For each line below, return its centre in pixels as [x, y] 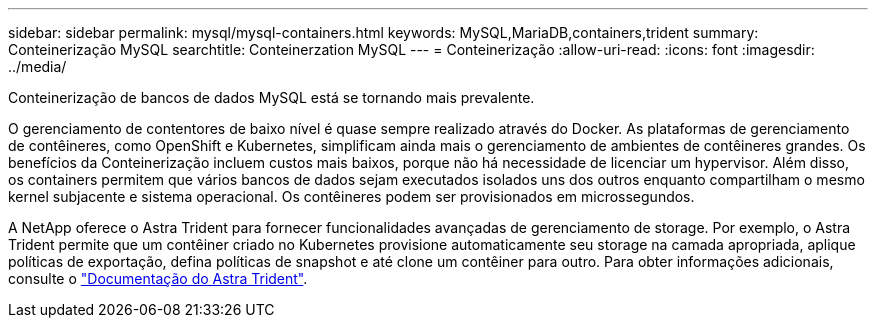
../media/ [37, 66]
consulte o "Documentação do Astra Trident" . [158, 278]
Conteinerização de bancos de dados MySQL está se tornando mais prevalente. [271, 97]
